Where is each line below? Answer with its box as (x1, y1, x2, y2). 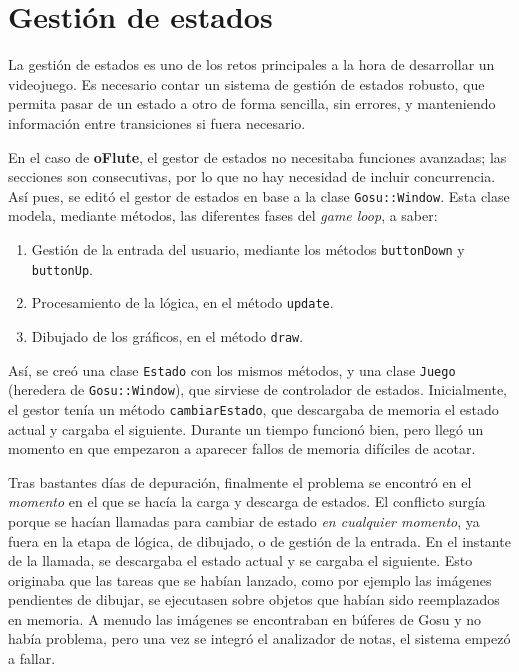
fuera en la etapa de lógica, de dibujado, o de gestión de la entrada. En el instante (8, 530, 511, 551)
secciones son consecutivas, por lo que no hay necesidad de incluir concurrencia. (8, 166, 496, 187)
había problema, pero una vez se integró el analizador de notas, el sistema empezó (8, 628, 511, 649)
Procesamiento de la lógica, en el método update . (31, 292, 334, 313)
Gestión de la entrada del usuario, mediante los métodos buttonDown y (31, 238, 465, 259)
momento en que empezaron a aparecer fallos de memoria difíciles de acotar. (8, 438, 476, 459)
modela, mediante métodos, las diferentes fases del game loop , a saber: (8, 205, 438, 226)
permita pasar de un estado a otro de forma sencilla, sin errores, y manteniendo (8, 93, 496, 114)
